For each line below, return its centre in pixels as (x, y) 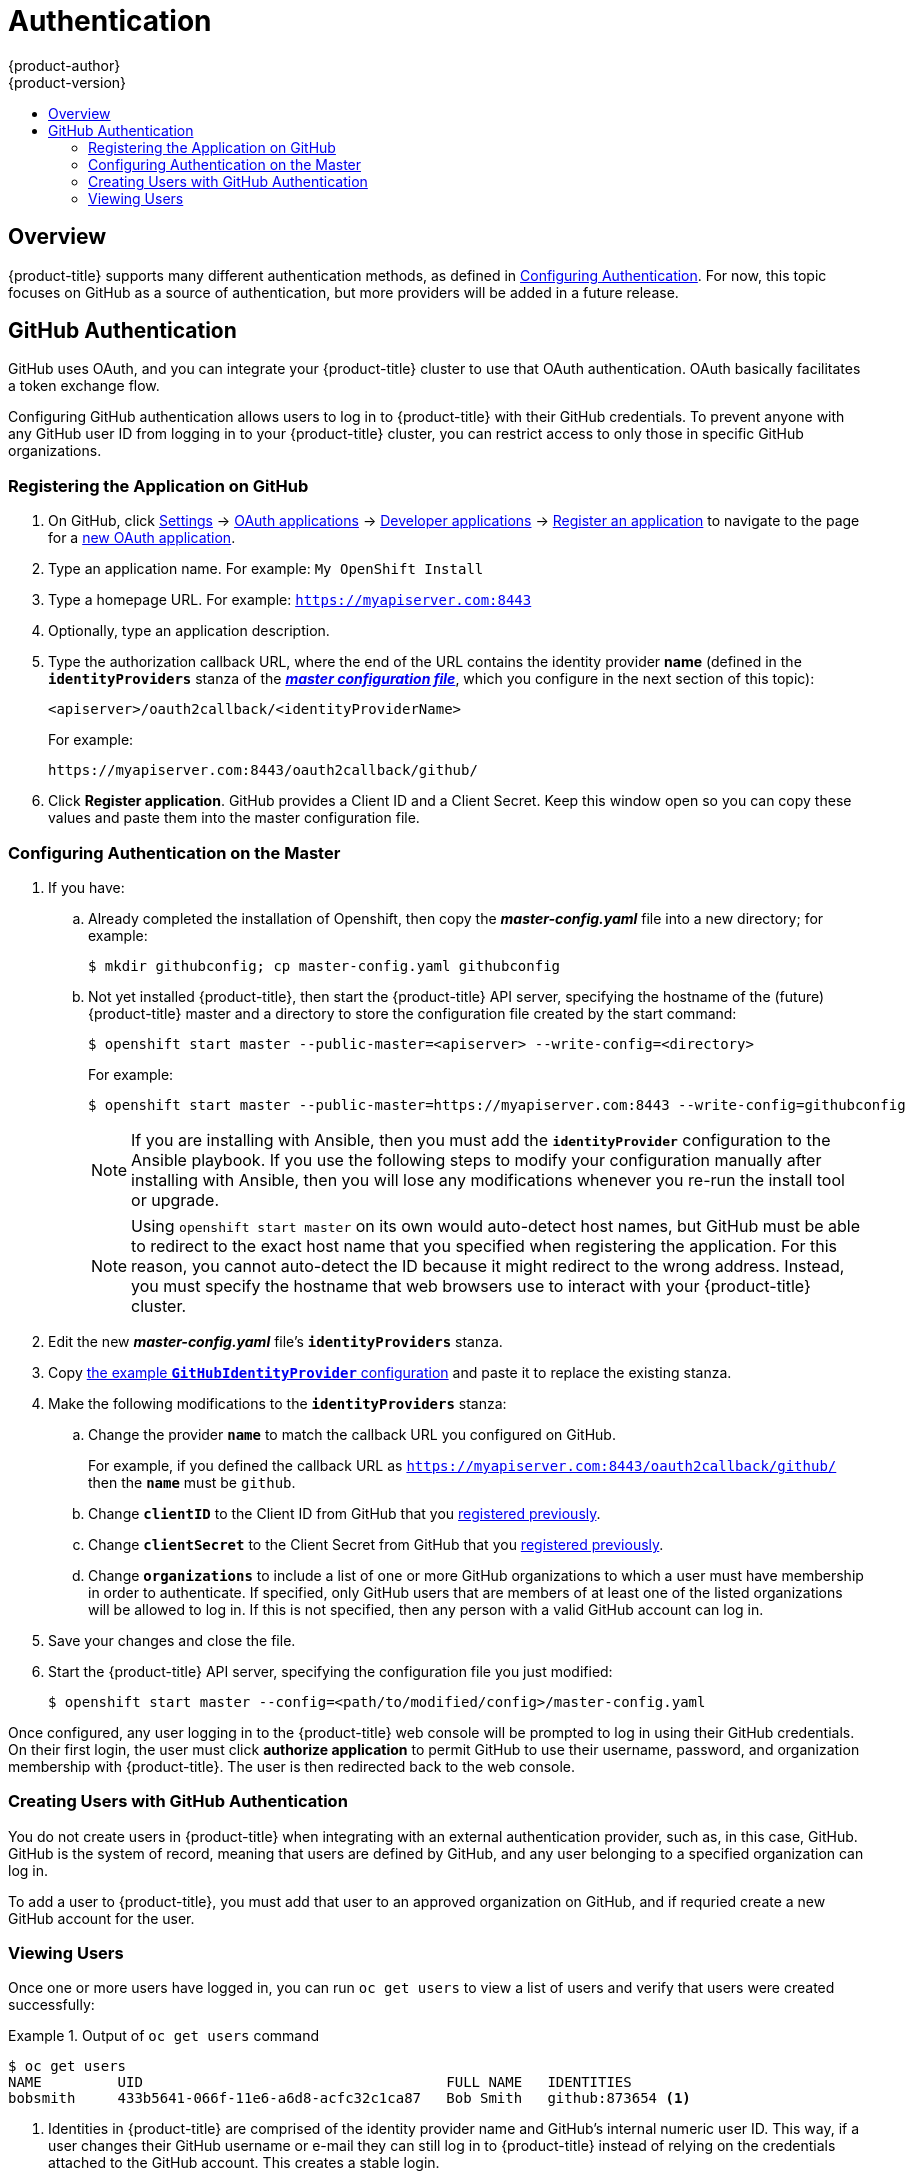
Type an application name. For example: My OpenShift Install (266, 569)
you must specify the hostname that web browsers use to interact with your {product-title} (471, 1285)
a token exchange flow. (84, 386)
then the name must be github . (192, 1482)
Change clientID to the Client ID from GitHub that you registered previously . (344, 1513)
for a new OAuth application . (142, 538)
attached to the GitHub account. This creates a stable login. (244, 2163)
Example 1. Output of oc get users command (164, 2036)
